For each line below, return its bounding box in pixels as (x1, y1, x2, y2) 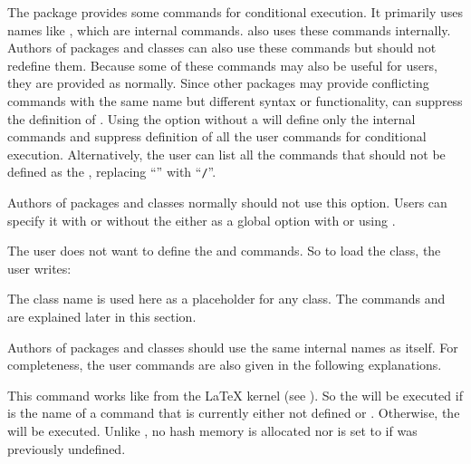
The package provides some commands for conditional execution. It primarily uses (7, 3, 463, 21)
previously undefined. (7, 439, 126, 458)
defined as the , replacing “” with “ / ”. (7, 162, 216, 181)
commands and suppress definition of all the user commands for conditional (7, 127, 427, 146)
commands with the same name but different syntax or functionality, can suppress (7, 91, 463, 110)
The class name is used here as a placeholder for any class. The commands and (7, 289, 446, 308)
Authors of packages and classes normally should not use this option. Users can (7, 193, 447, 211)
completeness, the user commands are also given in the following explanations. (7, 355, 442, 374)
